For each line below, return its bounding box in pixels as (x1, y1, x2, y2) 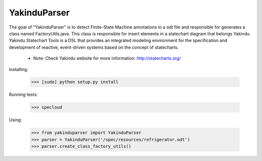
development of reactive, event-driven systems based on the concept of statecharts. (9, 44, 179, 50)
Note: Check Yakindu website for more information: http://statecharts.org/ (33, 56, 181, 61)
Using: (9, 117, 22, 123)
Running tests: (9, 92, 38, 98)
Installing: (9, 66, 29, 72)
